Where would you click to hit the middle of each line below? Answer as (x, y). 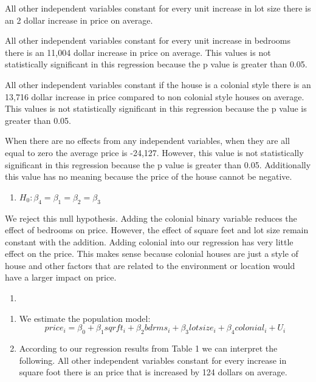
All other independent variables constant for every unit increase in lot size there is (158, 8)
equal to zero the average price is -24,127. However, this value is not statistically (154, 152)
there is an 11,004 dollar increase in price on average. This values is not (138, 52)
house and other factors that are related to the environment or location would (150, 265)
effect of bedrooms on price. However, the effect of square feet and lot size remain (157, 230)
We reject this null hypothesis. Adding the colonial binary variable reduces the (151, 218)
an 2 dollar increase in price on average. (79, 20)
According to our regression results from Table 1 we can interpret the (148, 348)
